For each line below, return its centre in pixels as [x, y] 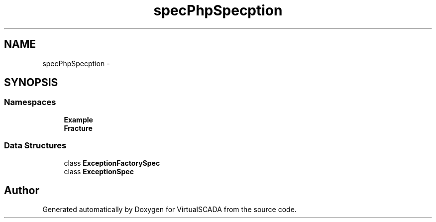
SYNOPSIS [31, 83]
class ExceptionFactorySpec [112, 163]
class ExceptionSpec [99, 171]
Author [22, 190]
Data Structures [35, 146]
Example [78, 119]
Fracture [78, 128]
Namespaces [30, 102]
